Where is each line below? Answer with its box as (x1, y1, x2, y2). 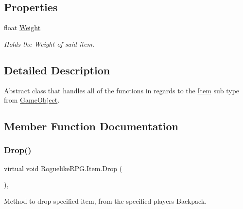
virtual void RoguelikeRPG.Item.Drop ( (4, 163, 122, 173)
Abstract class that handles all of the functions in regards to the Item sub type (4, 85, 240, 95)
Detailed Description (4, 62, 110, 77)
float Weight (4, 22, 41, 33)
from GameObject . (4, 95, 60, 105)
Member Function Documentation (4, 119, 179, 134)
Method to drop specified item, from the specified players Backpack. (4, 195, 207, 206)
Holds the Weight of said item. (4, 38, 95, 49)
